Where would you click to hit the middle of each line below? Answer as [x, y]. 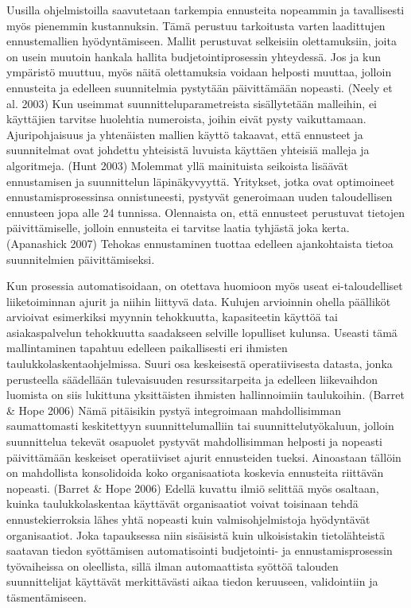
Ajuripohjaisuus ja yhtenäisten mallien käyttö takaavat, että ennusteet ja [185, 134]
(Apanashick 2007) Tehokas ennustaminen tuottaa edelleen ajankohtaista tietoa [200, 243]
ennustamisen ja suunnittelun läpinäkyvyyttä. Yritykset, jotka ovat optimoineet [201, 181]
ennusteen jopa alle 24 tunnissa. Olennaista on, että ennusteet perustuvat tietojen [206, 212]
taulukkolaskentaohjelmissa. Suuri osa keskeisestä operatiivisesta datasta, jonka [200, 364]
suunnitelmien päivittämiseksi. [81, 259]
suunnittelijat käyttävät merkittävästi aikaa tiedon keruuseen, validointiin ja [192, 581]
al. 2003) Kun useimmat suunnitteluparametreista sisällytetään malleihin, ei [192, 103]
